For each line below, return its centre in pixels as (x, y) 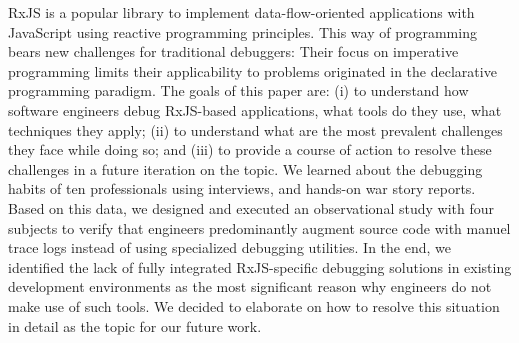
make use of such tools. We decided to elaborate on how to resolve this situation (254, 305)
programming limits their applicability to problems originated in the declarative (252, 70)
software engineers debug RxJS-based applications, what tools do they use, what (255, 109)
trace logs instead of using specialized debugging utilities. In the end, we (229, 247)
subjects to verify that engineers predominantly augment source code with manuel (259, 227)
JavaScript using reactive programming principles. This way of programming (242, 31)
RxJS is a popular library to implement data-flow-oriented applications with (241, 12)
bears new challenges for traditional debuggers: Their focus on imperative (233, 51)
